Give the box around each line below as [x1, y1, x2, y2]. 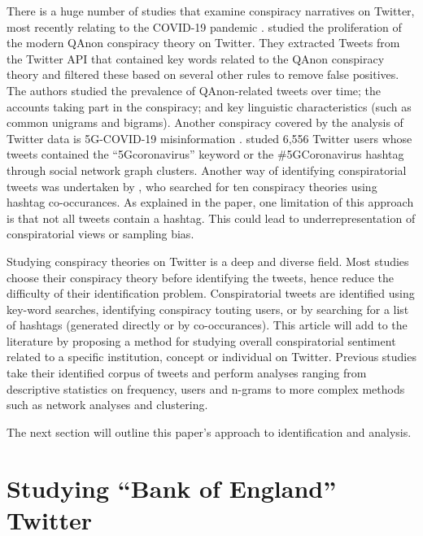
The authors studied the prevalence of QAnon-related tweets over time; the [7, 81, 382, 98]
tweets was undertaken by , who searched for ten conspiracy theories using [7, 177, 377, 194]
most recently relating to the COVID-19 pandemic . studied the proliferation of [7, 18, 402, 35]
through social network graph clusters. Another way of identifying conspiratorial [7, 161, 407, 178]
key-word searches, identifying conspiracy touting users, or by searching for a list [7, 300, 409, 317]
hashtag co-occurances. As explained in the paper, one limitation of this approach [7, 194, 414, 211]
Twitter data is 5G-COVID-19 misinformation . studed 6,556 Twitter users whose [7, 129, 412, 146]
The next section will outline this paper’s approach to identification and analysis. [7, 423, 412, 440]
